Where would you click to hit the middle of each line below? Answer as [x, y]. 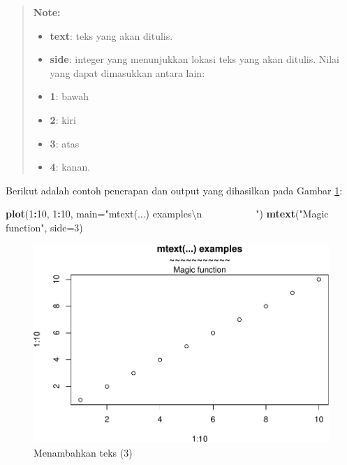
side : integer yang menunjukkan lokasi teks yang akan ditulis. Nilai [195, 59]
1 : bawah [69, 96]
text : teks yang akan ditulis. [111, 35]
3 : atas [65, 143]
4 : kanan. [70, 167]
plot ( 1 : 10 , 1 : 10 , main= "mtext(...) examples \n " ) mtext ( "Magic [167, 214]
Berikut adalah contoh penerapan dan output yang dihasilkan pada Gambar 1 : [174, 190]
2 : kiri [63, 119]
